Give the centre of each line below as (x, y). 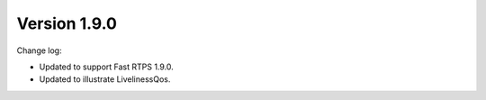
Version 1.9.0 (67, 23)
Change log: (39, 50)
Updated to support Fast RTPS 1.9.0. (107, 67)
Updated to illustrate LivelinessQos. (105, 79)
